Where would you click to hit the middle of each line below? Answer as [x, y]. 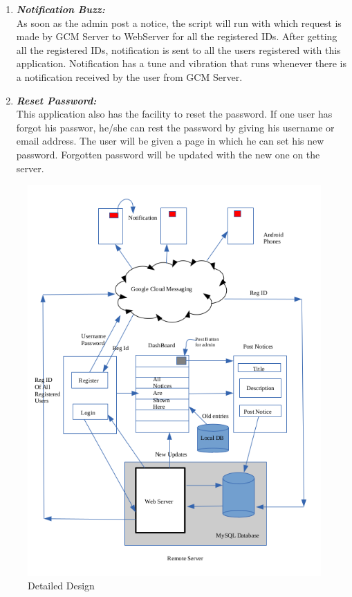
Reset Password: [56, 100]
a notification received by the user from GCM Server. [129, 76]
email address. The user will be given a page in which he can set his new [170, 141]
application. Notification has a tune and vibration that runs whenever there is [182, 63]
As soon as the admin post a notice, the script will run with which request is [179, 22]
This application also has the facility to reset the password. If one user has [174, 114]
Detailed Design [61, 586]
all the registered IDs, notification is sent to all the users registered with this [178, 49]
